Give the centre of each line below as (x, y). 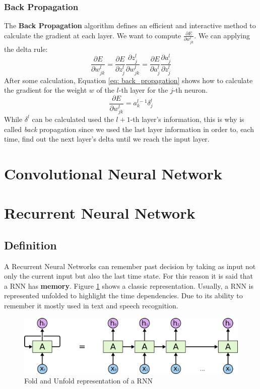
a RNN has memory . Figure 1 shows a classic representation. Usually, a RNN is (129, 285)
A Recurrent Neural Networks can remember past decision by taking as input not (130, 266)
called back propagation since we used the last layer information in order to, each (129, 129)
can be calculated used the (73, 119)
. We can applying (222, 35)
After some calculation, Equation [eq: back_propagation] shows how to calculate (128, 80)
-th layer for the (143, 90)
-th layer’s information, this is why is (187, 119)
